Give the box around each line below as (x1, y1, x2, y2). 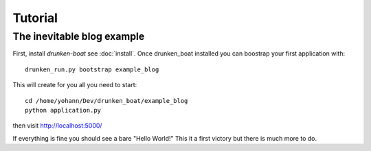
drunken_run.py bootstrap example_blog (25, 65, 159, 73)
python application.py (25, 106, 102, 114)
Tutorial (12, 10, 58, 25)
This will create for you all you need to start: (12, 81, 137, 89)
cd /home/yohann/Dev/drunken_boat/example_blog (25, 97, 188, 104)
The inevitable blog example (12, 30, 145, 43)
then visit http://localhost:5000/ (12, 121, 102, 130)
